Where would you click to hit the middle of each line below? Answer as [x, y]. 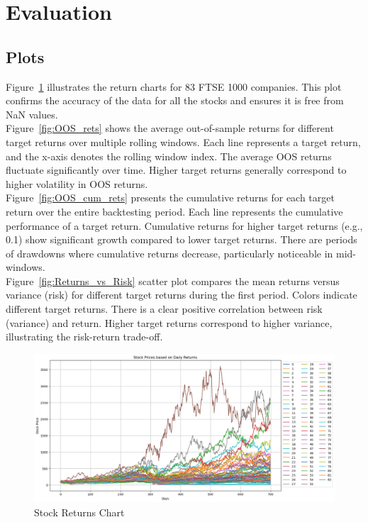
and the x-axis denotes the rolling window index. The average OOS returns [169, 156]
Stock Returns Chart [79, 512]
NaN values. [32, 114]
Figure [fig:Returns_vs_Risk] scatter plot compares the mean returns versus [173, 281]
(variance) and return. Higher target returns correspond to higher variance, [169, 322]
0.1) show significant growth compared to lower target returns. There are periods [182, 239]
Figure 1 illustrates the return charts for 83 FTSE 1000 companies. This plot [174, 86]
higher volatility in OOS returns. [77, 183]
